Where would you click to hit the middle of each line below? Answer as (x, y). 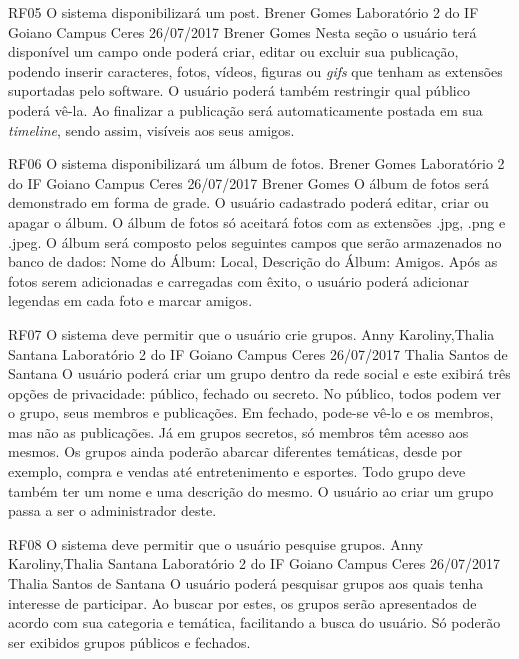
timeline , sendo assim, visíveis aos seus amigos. (151, 129)
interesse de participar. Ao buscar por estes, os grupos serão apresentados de (242, 602)
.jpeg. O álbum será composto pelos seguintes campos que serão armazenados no (255, 241)
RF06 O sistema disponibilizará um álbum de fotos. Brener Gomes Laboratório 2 (256, 163)
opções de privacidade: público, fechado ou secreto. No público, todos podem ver (255, 392)
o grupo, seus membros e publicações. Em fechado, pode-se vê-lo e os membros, (251, 412)
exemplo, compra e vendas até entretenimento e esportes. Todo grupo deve (237, 471)
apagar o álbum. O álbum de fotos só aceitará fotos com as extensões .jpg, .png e (257, 221)
